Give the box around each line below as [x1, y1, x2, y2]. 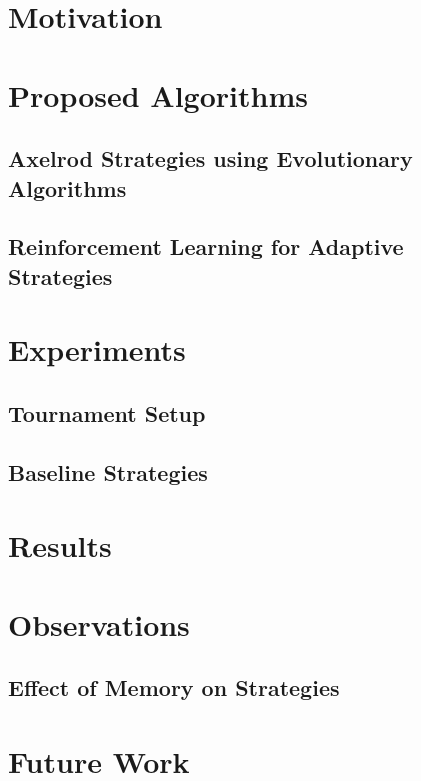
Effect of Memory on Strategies [8, 672, 340, 703]
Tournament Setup [8, 397, 206, 428]
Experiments [8, 329, 186, 370]
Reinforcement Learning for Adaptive [8, 231, 404, 262]
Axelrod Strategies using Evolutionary [8, 143, 413, 174]
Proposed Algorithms [8, 74, 308, 115]
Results [8, 525, 112, 566]
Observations [8, 603, 190, 644]
